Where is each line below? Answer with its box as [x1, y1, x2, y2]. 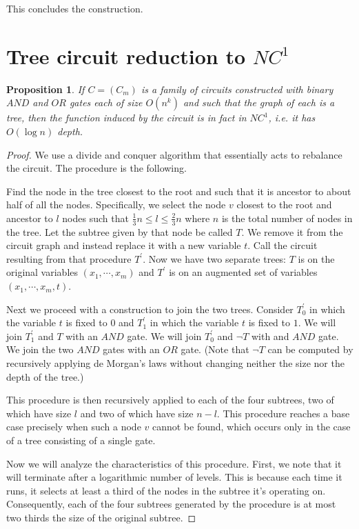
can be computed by [267, 342, 353, 357]
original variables [6, 265, 79, 279]
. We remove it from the [241, 224, 343, 239]
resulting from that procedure [6, 251, 132, 266]
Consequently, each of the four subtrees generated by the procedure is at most [6, 497, 336, 511]
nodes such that [62, 210, 129, 225]
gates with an [103, 342, 160, 357]
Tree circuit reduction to [6, 41, 246, 70]
